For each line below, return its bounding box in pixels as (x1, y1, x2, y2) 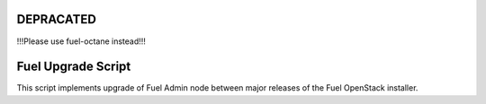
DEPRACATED (16, 12, 96, 27)
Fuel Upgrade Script (16, 59, 131, 74)
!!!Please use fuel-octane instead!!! (16, 36, 146, 47)
